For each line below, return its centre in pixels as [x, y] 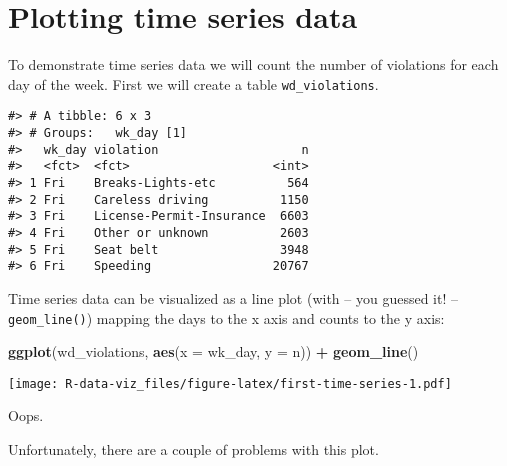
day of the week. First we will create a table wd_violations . [193, 83]
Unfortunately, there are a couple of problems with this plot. [193, 449]
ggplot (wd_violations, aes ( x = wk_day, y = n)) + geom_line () [213, 351]
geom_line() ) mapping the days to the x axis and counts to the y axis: [226, 317]
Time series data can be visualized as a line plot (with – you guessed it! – [233, 297]
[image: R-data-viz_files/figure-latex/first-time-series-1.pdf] [230, 383]
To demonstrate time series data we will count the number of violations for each [253, 64]
